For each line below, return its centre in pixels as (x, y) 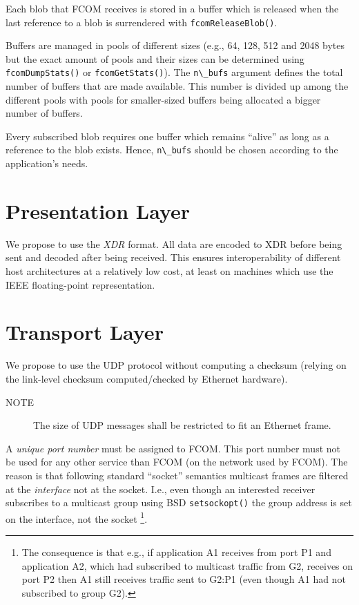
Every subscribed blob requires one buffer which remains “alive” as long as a (167, 136)
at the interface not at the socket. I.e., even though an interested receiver (161, 489)
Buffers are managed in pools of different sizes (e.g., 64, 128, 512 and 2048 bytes (175, 45)
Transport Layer (85, 332)
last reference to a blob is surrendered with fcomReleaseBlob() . (142, 22)
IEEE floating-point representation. (80, 284)
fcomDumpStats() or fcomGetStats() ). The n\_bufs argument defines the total (174, 72)
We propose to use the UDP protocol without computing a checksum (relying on (176, 365)
